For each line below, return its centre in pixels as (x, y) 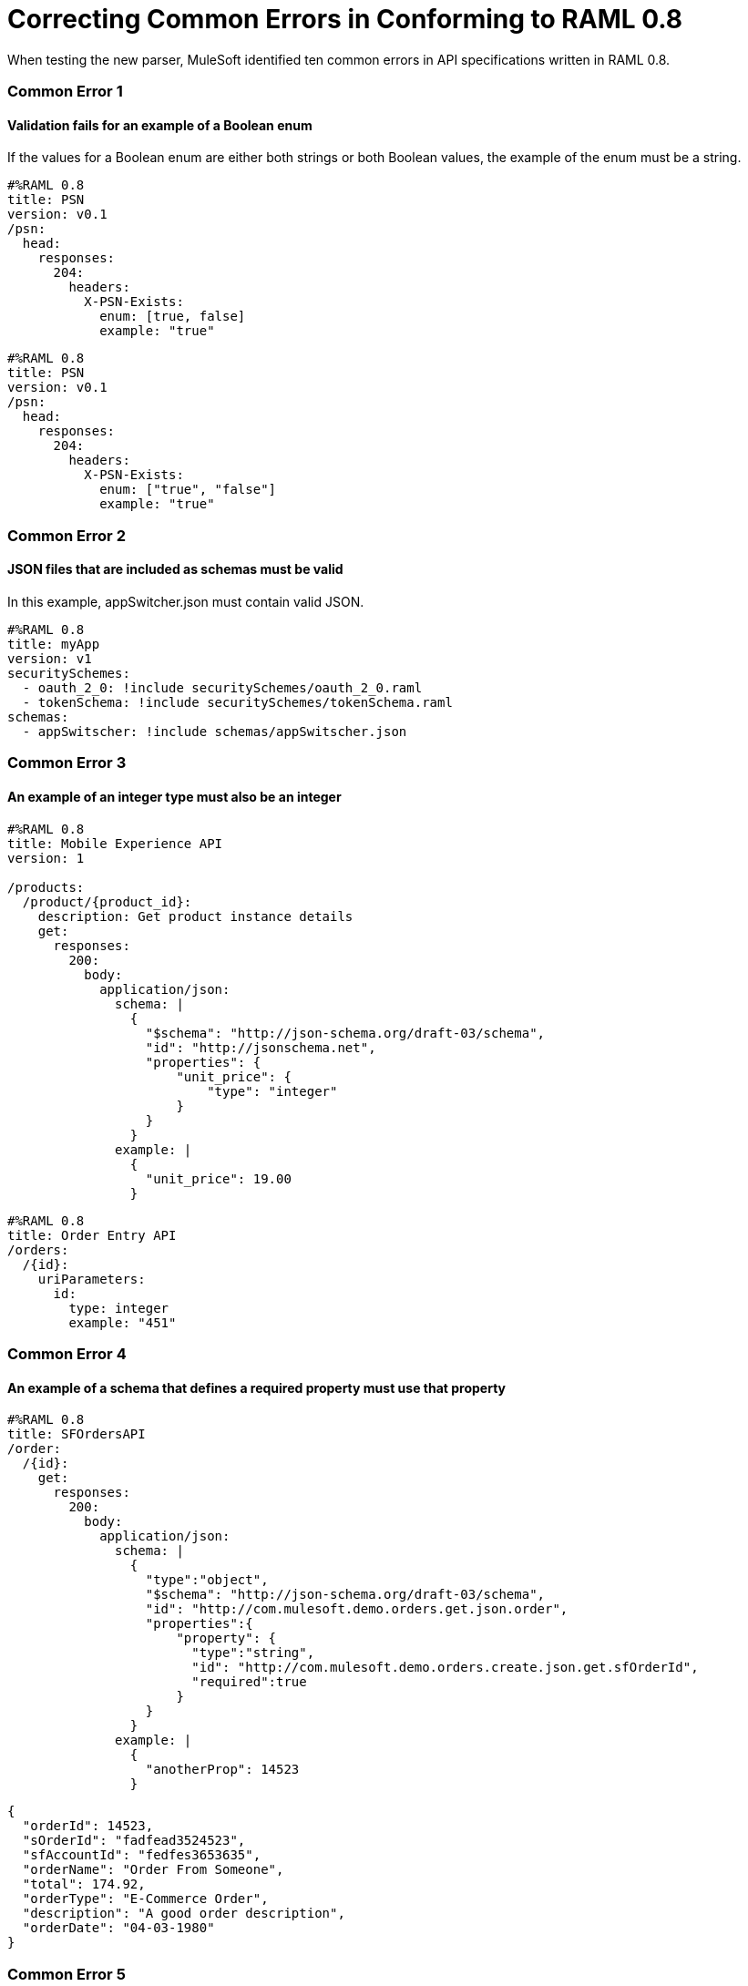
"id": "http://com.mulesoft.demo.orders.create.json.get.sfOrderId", (445, 1668)
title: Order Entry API (92, 1235)
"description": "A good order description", (184, 1914)
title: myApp (54, 644)
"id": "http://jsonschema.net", (261, 1047)
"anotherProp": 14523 (222, 1770)
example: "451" (123, 1322)
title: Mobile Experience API (115, 843)
